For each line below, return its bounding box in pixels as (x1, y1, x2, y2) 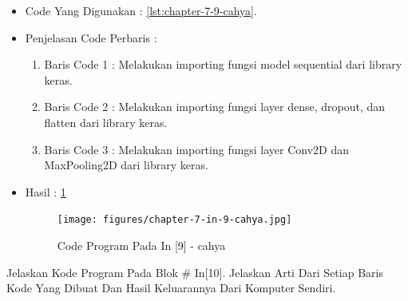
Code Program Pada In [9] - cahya (57, 237, 226, 253)
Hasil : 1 (25, 183, 66, 200)
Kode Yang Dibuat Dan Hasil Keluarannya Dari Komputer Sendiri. (6, 279, 336, 296)
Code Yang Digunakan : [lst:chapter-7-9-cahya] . (25, 2, 257, 18)
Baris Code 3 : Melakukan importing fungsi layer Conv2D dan (44, 141, 350, 157)
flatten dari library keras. (44, 113, 168, 130)
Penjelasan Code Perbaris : (25, 29, 157, 46)
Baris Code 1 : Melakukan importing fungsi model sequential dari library (44, 56, 402, 73)
